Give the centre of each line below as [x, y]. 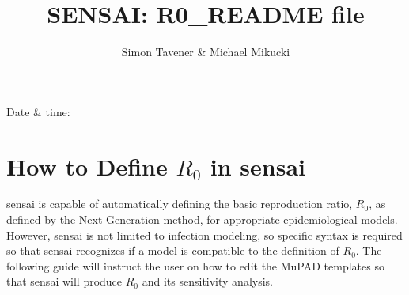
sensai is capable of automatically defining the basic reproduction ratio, [180, 204]
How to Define [87, 166]
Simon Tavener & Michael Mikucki [206, 52]
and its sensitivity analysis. [207, 281]
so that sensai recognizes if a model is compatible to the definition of [173, 250]
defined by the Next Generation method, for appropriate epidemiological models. [202, 219]
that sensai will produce [64, 281]
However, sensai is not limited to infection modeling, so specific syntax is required [204, 234]
